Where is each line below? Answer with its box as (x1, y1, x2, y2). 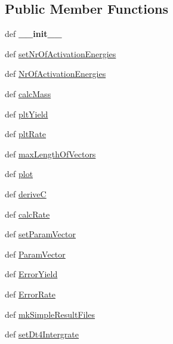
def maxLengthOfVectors (5, 147, 96, 160)
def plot (5, 168, 33, 180)
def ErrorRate (5, 287, 55, 300)
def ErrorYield (5, 268, 58, 280)
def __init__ (5, 27, 62, 40)
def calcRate (5, 207, 50, 220)
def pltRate (5, 128, 47, 140)
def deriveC (5, 187, 47, 200)
